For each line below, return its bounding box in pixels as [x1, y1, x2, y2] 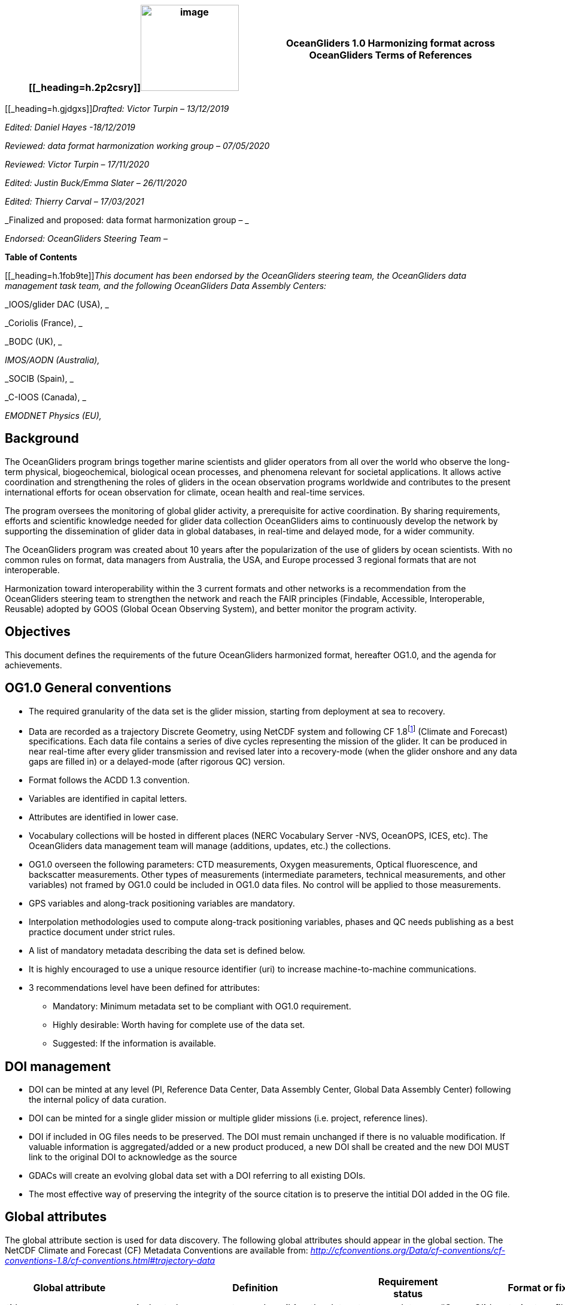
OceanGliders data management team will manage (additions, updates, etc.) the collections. [29, 841, 391, 851]
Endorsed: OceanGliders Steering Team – [5, 233, 168, 244]
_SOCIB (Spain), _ [5, 373, 74, 384]
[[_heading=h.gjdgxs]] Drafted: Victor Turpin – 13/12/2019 [5, 104, 229, 114]
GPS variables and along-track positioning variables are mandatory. [29, 898, 295, 909]
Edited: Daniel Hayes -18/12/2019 [5, 122, 135, 132]
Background [5, 431, 79, 446]
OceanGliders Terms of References [309, 49, 472, 61]
